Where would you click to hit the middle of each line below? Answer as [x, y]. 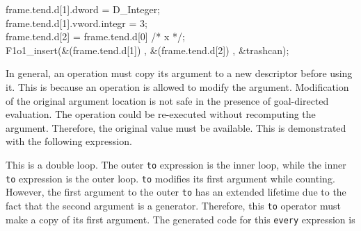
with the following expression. [69, 141]
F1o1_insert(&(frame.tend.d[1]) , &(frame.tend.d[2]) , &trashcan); [147, 50]
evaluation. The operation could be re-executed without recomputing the [161, 114]
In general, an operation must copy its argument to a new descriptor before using [179, 73]
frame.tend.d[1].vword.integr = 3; [77, 23]
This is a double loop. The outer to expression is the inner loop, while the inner [176, 164]
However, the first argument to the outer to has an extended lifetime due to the [176, 192]
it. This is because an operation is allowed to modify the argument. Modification [177, 86]
